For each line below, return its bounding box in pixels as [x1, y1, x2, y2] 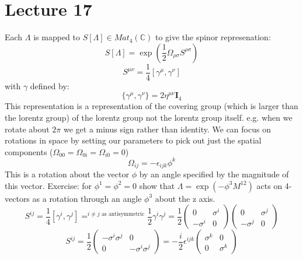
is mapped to [33, 31, 80, 43]
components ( [5, 145, 53, 157]
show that [139, 179, 175, 191]
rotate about [5, 123, 50, 135]
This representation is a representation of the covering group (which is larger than [5, 100, 298, 112]
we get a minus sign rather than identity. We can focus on [63, 123, 271, 135]
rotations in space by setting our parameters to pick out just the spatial [5, 134, 262, 146]
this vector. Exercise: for [5, 179, 92, 191]
